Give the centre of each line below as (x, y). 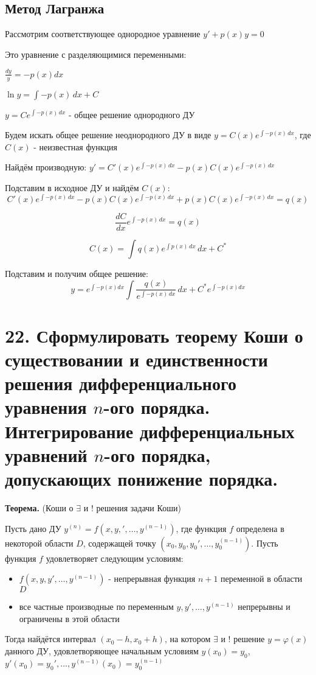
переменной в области (262, 579)
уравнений (46, 454)
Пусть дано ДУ (33, 528)
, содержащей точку (119, 543)
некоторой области (39, 543)
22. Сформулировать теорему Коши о (154, 335)
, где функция (201, 528)
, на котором (187, 639)
